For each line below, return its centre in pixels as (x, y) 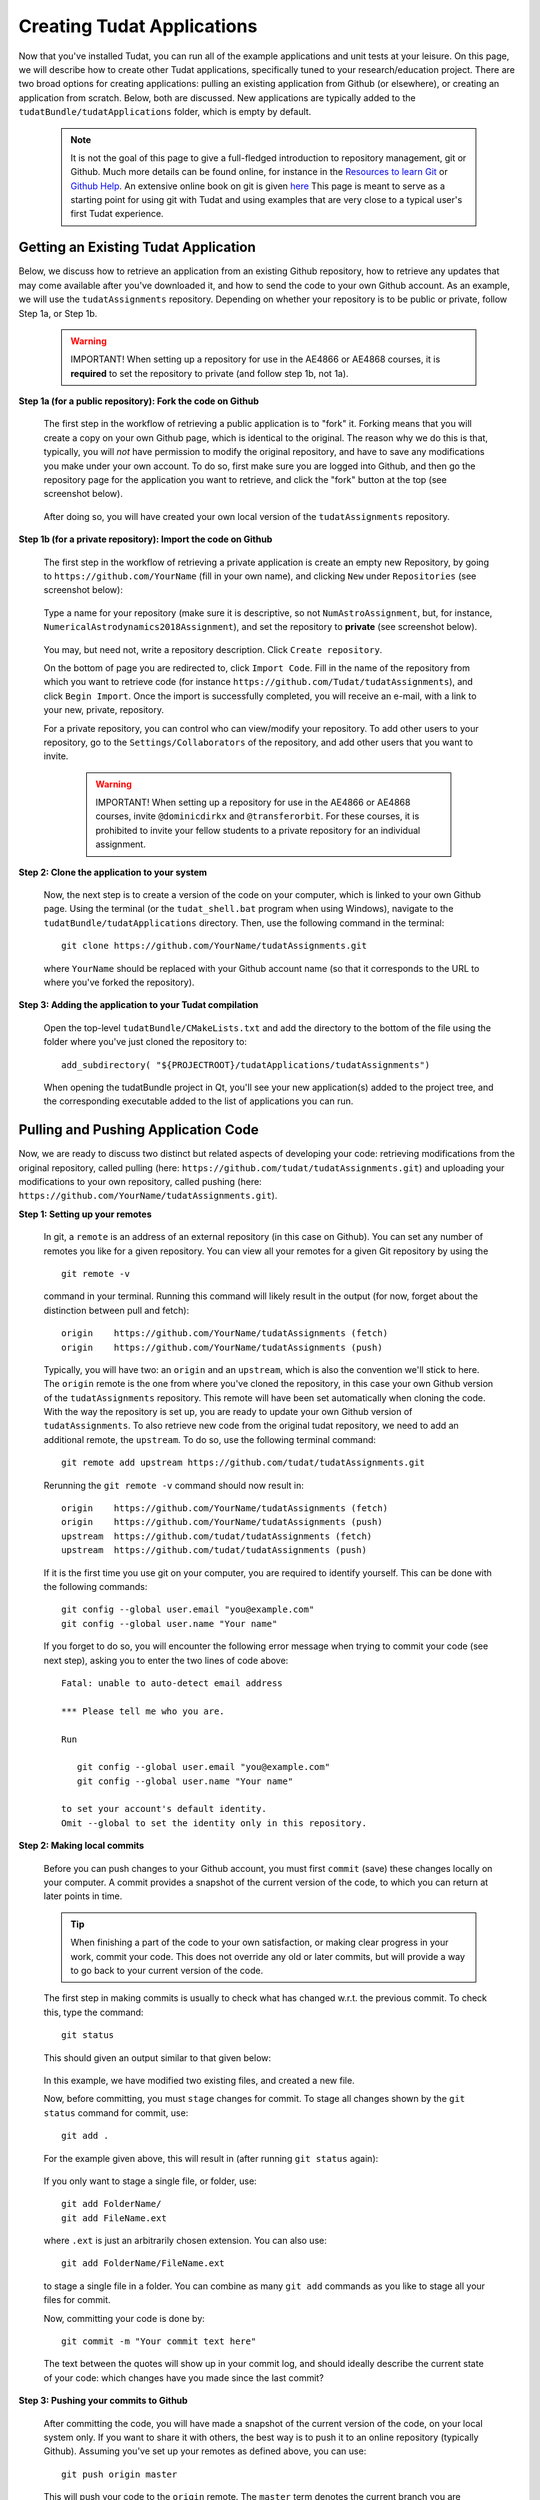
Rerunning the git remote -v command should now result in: (174, 1485)
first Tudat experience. (117, 214)
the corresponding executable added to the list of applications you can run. (198, 1101)
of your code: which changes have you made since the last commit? (183, 2377)
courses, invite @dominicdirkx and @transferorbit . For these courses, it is (257, 816)
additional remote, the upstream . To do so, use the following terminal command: (210, 1439)
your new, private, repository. (104, 710)
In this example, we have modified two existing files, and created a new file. (199, 2080)
